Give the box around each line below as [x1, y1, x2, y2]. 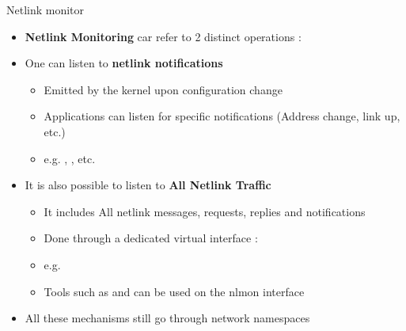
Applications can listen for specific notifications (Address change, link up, [44, 108, 400, 124]
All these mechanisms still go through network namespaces [25, 310, 310, 326]
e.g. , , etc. [44, 150, 96, 166]
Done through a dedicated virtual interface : [44, 230, 258, 246]
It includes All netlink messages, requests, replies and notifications [44, 203, 366, 219]
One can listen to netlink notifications [25, 55, 223, 71]
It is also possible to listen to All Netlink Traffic [25, 177, 271, 193]
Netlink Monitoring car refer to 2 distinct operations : [25, 28, 302, 44]
